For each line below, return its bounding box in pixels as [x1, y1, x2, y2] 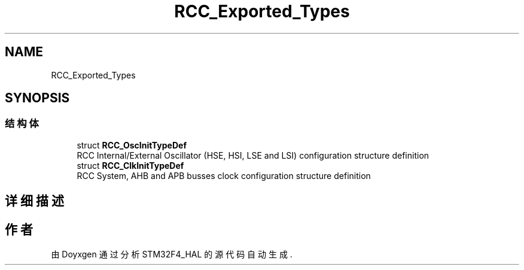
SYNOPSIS [5, 90, 70, 106]
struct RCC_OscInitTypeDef [77, 139, 187, 150]
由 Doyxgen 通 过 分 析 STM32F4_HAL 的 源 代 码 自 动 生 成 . [51, 249, 293, 260]
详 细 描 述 [5, 193, 64, 209]
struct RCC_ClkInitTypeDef [77, 160, 184, 171]
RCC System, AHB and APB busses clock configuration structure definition [77, 170, 371, 181]
